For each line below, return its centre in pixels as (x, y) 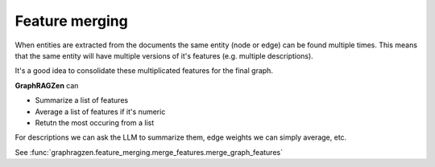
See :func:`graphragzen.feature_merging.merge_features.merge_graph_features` (149, 152)
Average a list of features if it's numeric (100, 112)
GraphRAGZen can (47, 85)
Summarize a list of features (82, 100)
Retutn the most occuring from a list (95, 122)
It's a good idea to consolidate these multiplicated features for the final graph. (144, 71)
